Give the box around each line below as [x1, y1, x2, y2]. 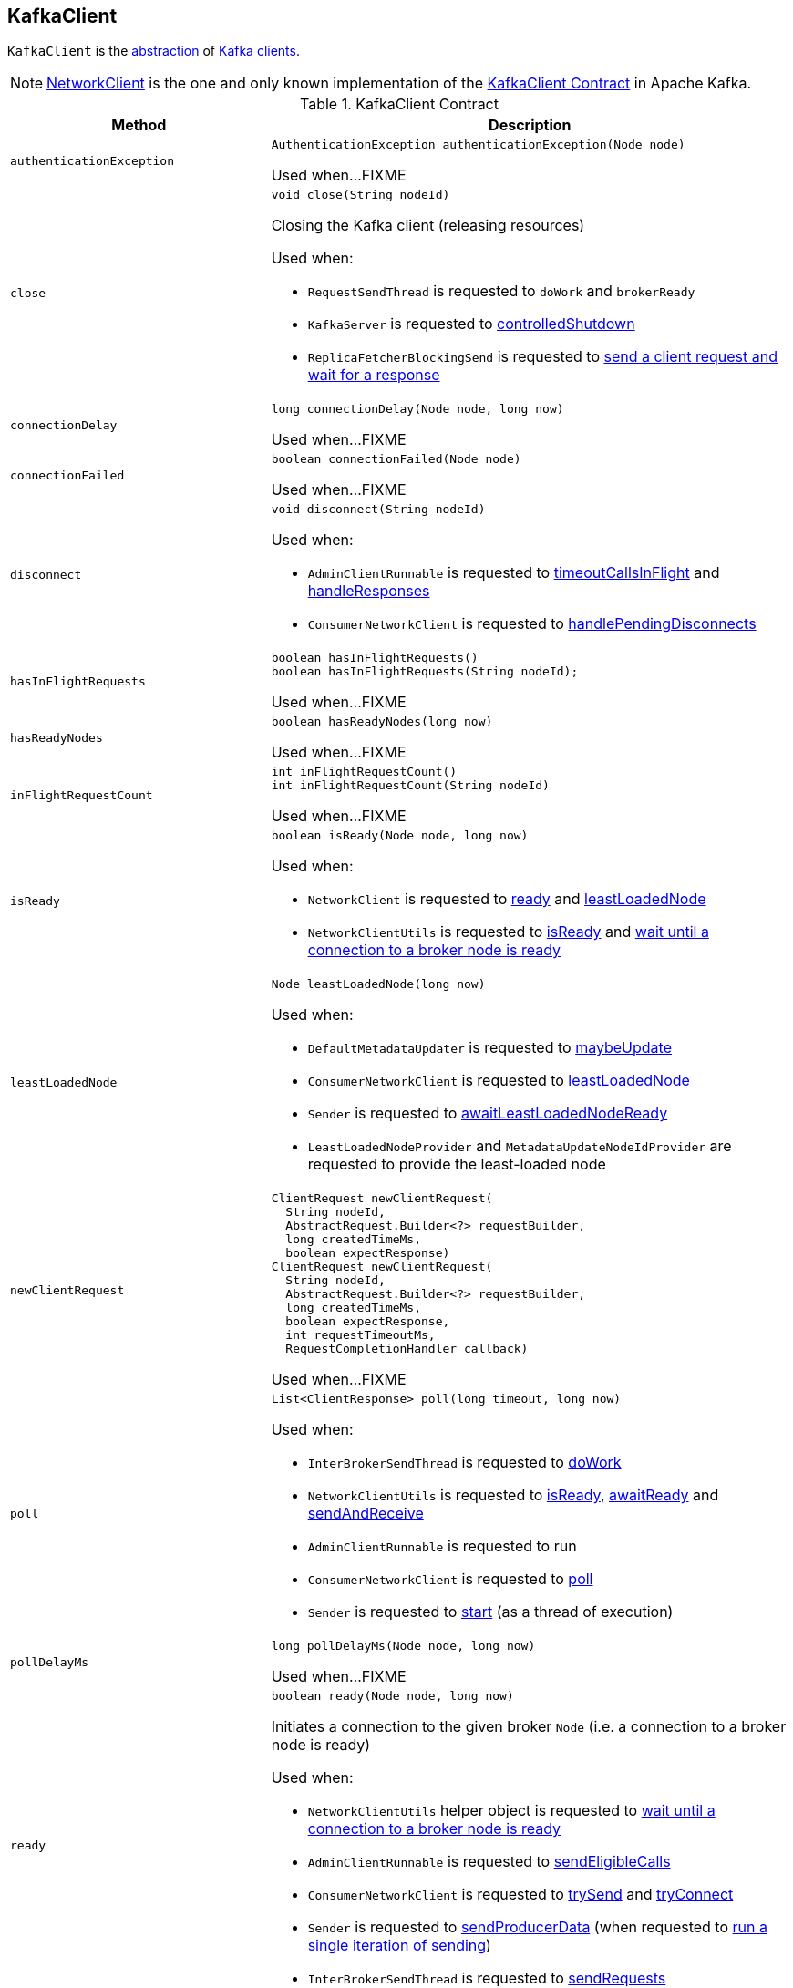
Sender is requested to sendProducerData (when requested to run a [307, 1918, 767, 1937]
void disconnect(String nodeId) [271, 502, 486, 517]
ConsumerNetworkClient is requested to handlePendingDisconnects [307, 614, 757, 633]
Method [111, 116, 167, 135]
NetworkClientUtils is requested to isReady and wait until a [307, 922, 709, 942]
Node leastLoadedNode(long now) [271, 977, 486, 992]
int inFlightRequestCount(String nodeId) [271, 778, 550, 793]
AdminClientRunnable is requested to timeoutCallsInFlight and [307, 563, 720, 582]
